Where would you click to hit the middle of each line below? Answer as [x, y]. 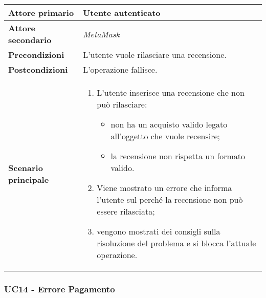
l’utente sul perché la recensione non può [170, 199]
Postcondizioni [38, 69]
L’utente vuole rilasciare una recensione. [155, 55]
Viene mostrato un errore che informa [164, 188]
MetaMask [101, 34]
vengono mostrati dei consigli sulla [159, 231]
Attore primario [41, 13]
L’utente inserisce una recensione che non [171, 92]
